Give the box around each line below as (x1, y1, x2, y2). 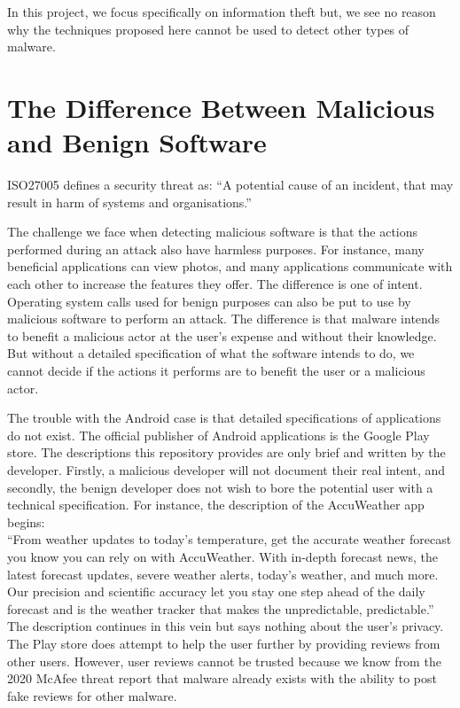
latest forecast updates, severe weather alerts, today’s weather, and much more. (7, 564, 439, 583)
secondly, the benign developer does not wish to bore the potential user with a (7, 478, 433, 496)
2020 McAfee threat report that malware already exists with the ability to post (7, 669, 437, 688)
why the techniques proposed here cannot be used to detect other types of (7, 19, 409, 38)
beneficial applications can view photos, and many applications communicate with (7, 257, 453, 276)
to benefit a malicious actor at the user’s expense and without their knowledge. (7, 326, 437, 345)
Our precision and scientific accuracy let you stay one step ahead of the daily (7, 582, 425, 601)
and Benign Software (7, 124, 267, 160)
